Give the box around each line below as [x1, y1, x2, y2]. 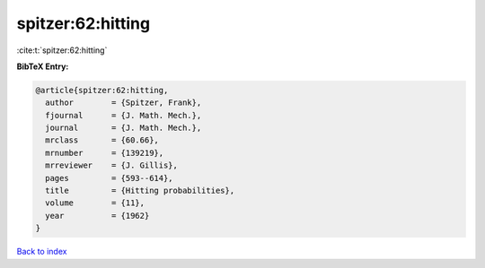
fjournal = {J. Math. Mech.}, [45, 110, 202, 120]
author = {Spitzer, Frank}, [45, 98, 202, 108]
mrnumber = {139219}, [45, 148, 164, 158]
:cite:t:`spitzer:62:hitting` [16, 45, 108, 56]
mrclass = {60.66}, [45, 135, 159, 145]
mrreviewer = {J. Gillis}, [45, 160, 179, 170]
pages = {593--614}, [45, 173, 174, 183]
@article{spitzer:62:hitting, [35, 85, 169, 95]
